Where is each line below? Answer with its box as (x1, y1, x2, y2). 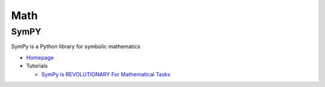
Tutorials (26, 63, 48, 70)
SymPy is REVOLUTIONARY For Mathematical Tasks (41, 70, 171, 77)
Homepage (26, 54, 54, 61)
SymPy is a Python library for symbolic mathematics (11, 43, 141, 50)
